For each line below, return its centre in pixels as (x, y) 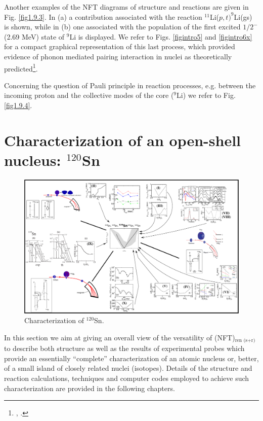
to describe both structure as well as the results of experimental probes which (124, 348)
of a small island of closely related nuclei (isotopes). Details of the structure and (128, 368)
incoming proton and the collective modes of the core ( (89, 95)
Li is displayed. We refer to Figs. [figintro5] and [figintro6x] (161, 36)
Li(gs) (243, 16)
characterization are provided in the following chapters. (90, 388)
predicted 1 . (21, 67)
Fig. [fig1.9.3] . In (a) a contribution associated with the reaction (103, 16)
